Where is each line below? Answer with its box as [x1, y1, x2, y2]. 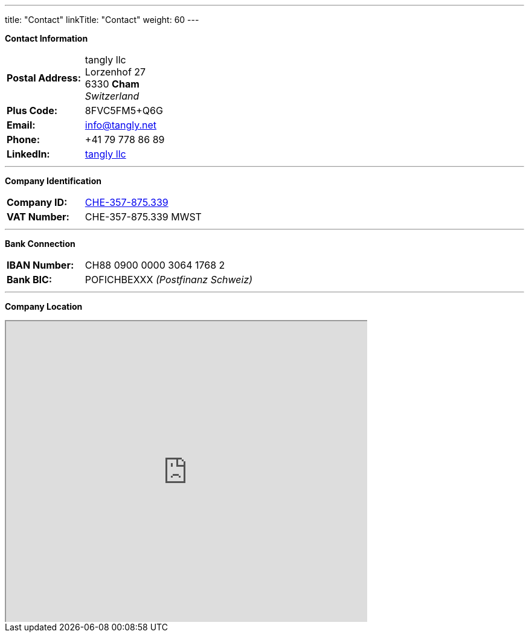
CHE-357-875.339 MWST [85, 211, 202, 223]
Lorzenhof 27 [85, 66, 146, 78]
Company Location [5, 301, 83, 312]
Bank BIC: [7, 274, 53, 286]
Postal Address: [7, 72, 82, 84]
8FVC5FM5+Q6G [85, 104, 163, 117]
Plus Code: [7, 104, 58, 117]
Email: [7, 119, 36, 131]
